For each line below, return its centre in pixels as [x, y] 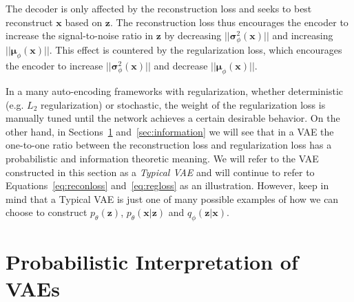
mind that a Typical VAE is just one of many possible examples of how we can [172, 198]
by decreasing [193, 35]
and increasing [303, 35]
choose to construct [46, 212]
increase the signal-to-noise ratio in [80, 35]
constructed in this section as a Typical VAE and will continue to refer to [160, 172]
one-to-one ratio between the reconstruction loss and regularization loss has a [169, 145]
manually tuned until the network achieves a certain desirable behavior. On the [173, 118]
